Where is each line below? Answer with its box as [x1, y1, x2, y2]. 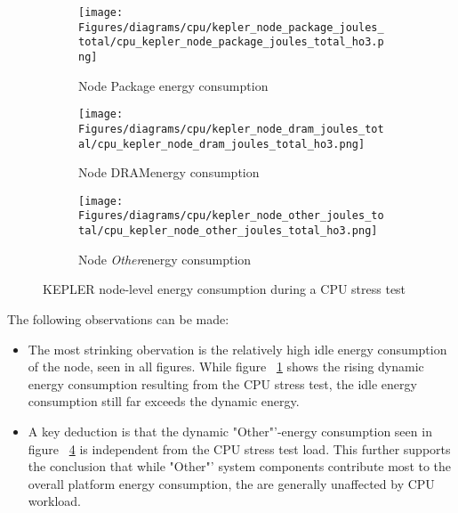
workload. [28, 492, 81, 510]
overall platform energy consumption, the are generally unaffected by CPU [28, 474, 435, 493]
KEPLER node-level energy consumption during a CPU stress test [43, 280, 406, 298]
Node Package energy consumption [78, 76, 269, 94]
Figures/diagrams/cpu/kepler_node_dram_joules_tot [78, 122, 384, 135]
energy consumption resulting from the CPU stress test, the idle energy [28, 374, 417, 393]
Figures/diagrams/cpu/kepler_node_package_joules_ [78, 20, 384, 34]
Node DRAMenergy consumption [78, 163, 260, 182]
